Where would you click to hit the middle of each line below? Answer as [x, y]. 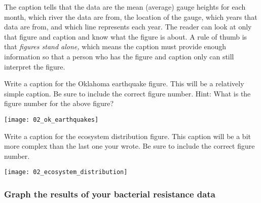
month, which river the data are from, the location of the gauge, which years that [131, 16]
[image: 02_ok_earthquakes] [51, 120]
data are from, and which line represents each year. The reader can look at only [128, 27]
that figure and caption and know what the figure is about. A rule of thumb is [126, 36]
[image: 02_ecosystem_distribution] [66, 172]
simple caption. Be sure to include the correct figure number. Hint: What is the [127, 93]
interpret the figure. [35, 66]
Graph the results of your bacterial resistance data [110, 194]
